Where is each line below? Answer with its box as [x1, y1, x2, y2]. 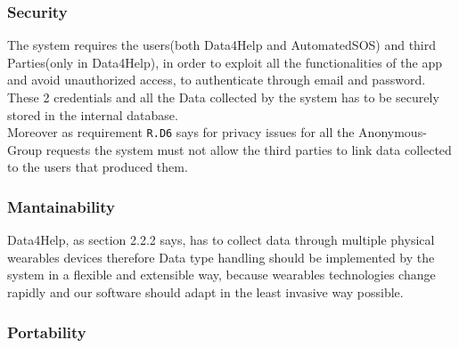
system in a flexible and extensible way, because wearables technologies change [7, 265, 436, 284]
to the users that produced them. [7, 158, 188, 176]
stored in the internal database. [7, 105, 178, 124]
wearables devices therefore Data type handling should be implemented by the [7, 247, 435, 266]
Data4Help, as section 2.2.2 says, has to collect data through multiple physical [7, 231, 435, 249]
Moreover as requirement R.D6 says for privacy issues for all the [7, 123, 355, 142]
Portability [7, 320, 86, 343]
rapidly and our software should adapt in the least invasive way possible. [7, 283, 404, 302]
